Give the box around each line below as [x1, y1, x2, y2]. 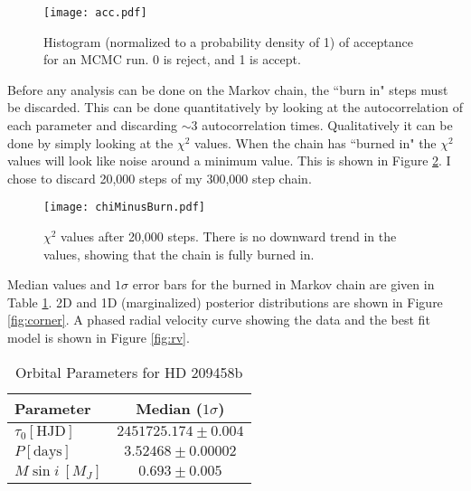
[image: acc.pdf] [43, 6, 147, 19]
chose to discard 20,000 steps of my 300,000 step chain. [7, 168, 312, 187]
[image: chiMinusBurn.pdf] [43, 201, 205, 214]
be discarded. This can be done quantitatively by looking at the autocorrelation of [7, 98, 463, 117]
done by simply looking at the [7, 133, 174, 152]
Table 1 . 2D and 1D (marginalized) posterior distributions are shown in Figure [7, 292, 443, 311]
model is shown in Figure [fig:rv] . [7, 328, 190, 347]
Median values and [7, 275, 111, 294]
